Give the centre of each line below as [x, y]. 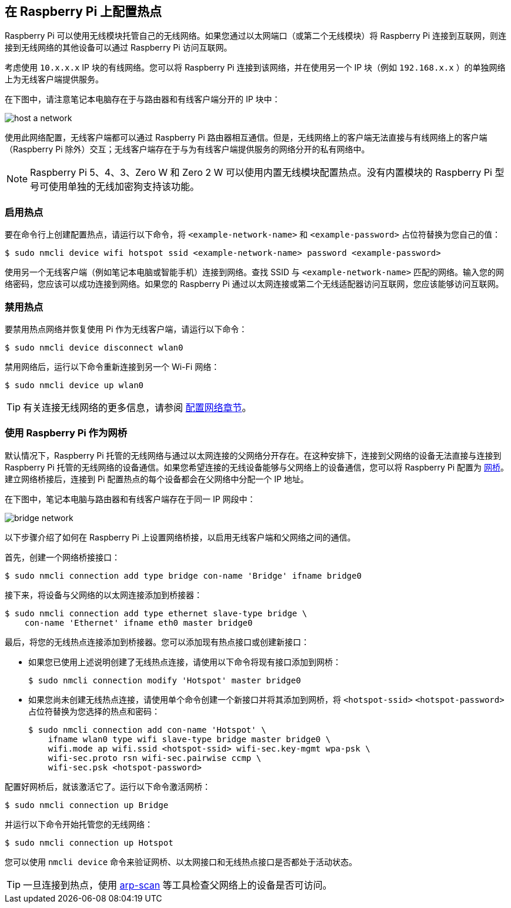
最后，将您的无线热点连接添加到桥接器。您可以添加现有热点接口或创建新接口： [157, 642]
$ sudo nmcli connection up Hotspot [89, 842]
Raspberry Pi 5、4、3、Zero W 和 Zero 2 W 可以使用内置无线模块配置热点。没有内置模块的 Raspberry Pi [261, 173]
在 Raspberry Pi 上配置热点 [84, 11]
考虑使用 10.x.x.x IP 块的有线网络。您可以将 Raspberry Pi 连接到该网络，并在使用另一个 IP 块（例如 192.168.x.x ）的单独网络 [255, 68]
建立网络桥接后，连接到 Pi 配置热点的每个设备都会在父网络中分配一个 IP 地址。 [157, 479]
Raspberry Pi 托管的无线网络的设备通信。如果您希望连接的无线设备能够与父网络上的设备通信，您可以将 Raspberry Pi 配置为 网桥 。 [257, 467]
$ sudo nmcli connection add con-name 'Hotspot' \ [147, 730]
